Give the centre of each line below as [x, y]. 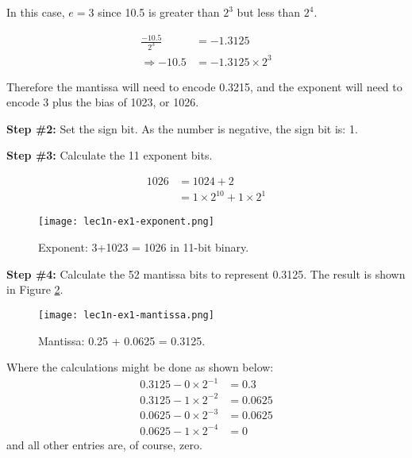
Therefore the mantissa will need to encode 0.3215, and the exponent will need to [204, 86]
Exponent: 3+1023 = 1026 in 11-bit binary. [144, 247]
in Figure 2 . [35, 289]
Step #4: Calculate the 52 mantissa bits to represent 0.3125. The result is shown [206, 273]
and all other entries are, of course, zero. [104, 444]
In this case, [36, 12]
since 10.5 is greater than [159, 12]
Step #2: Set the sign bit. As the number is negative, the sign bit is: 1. [182, 128]
